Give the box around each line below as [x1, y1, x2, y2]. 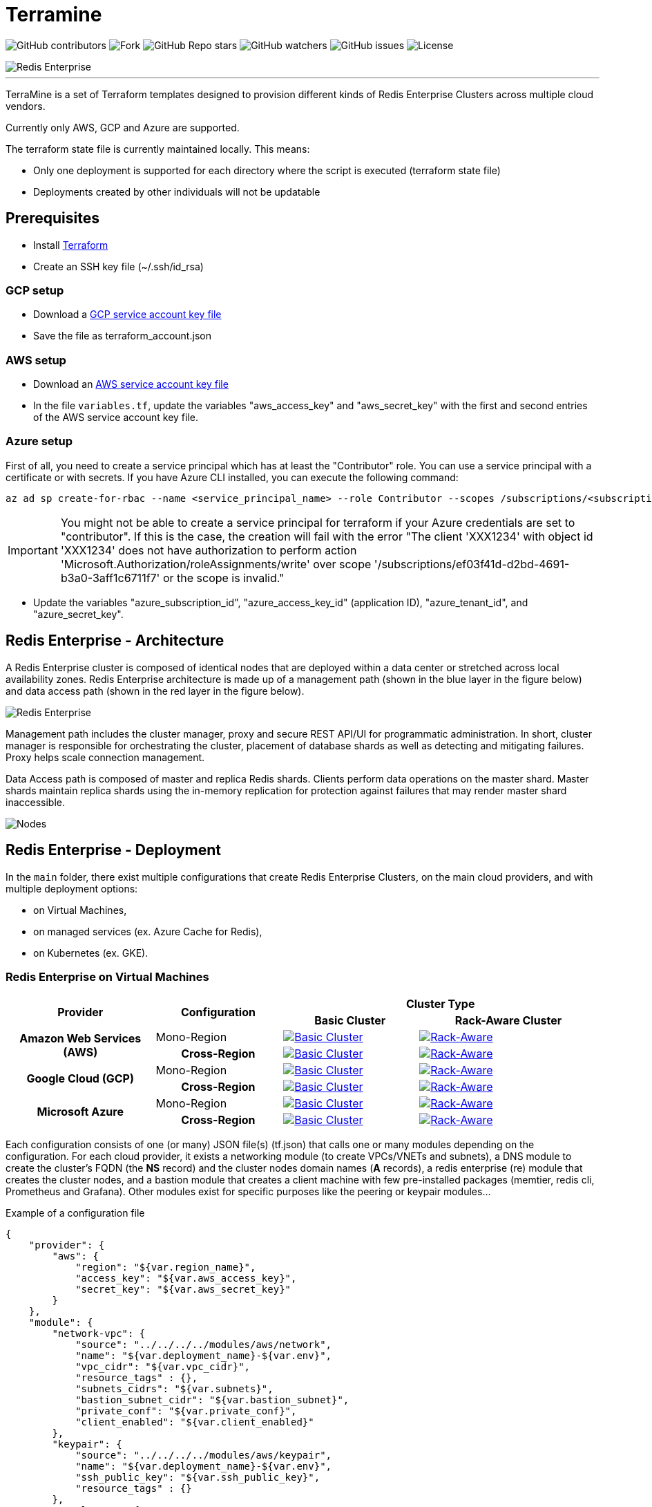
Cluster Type [405, 997, 475, 1011]
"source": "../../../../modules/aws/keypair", [75, 1450, 332, 1461]
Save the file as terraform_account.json [33, 330, 211, 342]
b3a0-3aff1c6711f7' [60, 570, 160, 585]
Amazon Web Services [19, 1031, 142, 1046]
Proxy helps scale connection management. [6, 751, 205, 763]
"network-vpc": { [52, 1328, 146, 1340]
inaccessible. [6, 796, 66, 808]
